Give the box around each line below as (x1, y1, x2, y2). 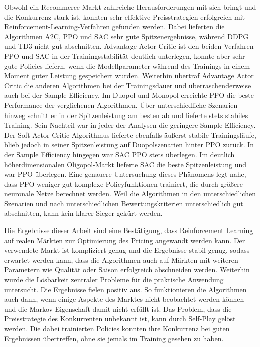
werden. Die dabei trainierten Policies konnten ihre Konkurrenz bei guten (4, 323, 230, 333)
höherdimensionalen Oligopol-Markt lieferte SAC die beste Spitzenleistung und (4, 159, 247, 169)
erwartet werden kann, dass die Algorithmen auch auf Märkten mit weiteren (4, 254, 238, 265)
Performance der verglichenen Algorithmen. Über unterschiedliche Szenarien (4, 99, 238, 110)
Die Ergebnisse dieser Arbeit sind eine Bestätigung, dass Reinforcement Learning (4, 225, 253, 236)
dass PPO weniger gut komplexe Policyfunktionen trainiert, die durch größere (4, 178, 243, 189)
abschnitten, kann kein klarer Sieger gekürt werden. (4, 208, 163, 218)
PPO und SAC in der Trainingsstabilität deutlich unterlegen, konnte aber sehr (4, 50, 245, 61)
